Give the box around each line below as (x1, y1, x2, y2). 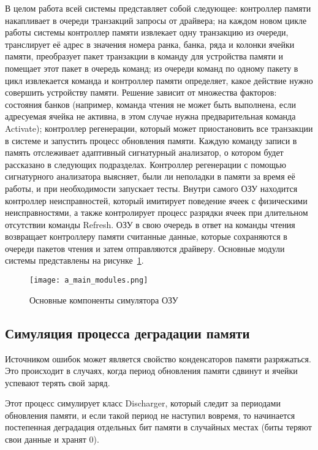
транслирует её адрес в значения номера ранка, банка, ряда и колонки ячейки (5, 37, 295, 50)
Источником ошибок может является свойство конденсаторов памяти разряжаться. (5, 352, 311, 365)
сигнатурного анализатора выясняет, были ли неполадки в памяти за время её (5, 170, 295, 183)
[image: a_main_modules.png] (29, 276, 148, 285)
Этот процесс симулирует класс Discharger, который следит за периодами (5, 397, 281, 410)
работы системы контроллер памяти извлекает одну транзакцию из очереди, (5, 26, 289, 39)
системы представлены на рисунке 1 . (5, 254, 144, 267)
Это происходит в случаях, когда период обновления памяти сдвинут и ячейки (5, 364, 298, 377)
